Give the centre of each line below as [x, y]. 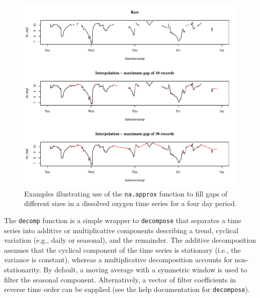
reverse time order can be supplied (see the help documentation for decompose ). [127, 289]
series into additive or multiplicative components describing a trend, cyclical [121, 230]
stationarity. [23, 269]
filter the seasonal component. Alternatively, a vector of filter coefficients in [120, 279]
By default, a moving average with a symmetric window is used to [145, 269]
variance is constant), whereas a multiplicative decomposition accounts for [118, 260]
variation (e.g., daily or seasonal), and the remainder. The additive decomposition [130, 240]
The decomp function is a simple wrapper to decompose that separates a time [123, 220]
